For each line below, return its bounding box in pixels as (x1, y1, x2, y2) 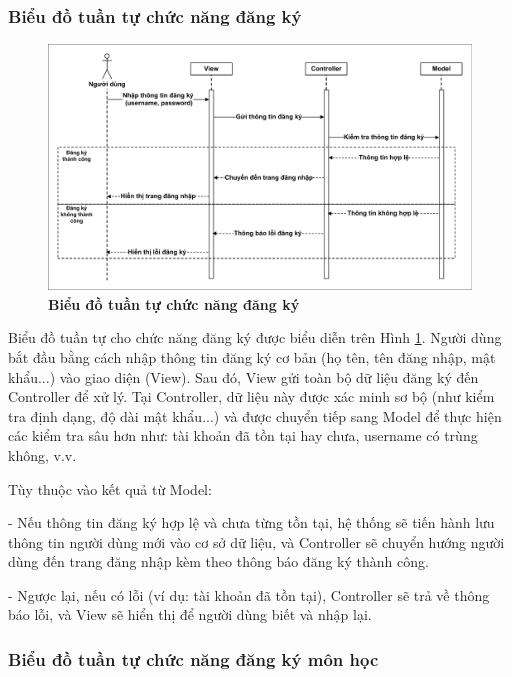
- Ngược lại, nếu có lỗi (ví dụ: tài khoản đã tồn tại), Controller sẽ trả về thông (8, 584, 490, 605)
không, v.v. (8, 444, 77, 465)
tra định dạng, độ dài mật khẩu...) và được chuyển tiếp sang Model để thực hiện (8, 405, 502, 426)
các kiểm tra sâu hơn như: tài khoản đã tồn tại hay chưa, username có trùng (8, 425, 478, 446)
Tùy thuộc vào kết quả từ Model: (8, 478, 212, 499)
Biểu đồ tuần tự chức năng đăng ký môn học (8, 647, 379, 671)
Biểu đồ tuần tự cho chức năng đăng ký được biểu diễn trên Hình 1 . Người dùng (8, 327, 502, 348)
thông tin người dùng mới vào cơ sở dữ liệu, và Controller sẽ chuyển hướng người (8, 531, 505, 552)
